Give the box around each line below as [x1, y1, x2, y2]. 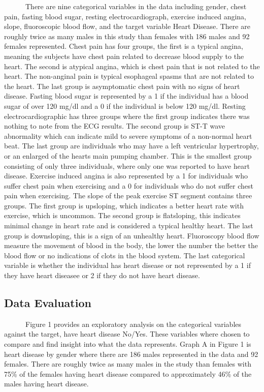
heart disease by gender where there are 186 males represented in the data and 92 [4, 348, 258, 359]
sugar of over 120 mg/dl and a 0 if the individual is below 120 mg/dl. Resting [4, 100, 246, 111]
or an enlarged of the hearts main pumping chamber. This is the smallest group [4, 150, 252, 161]
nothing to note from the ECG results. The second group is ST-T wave [4, 120, 225, 131]
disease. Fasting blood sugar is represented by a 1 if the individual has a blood [4, 91, 249, 101]
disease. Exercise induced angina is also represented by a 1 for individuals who [4, 170, 248, 181]
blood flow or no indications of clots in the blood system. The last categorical [4, 250, 245, 260]
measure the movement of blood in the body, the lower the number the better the [4, 240, 258, 251]
